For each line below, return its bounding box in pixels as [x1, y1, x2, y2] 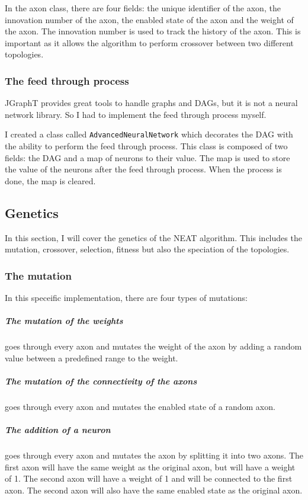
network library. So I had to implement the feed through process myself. [5, 108, 267, 120]
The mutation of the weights [5, 315, 123, 327]
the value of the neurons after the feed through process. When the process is [5, 163, 282, 175]
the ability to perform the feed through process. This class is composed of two [5, 140, 288, 152]
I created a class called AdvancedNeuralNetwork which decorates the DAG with [5, 128, 293, 140]
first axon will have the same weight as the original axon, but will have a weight [5, 460, 296, 473]
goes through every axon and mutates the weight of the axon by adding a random [5, 340, 302, 352]
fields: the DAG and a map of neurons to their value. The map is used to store [5, 151, 290, 164]
